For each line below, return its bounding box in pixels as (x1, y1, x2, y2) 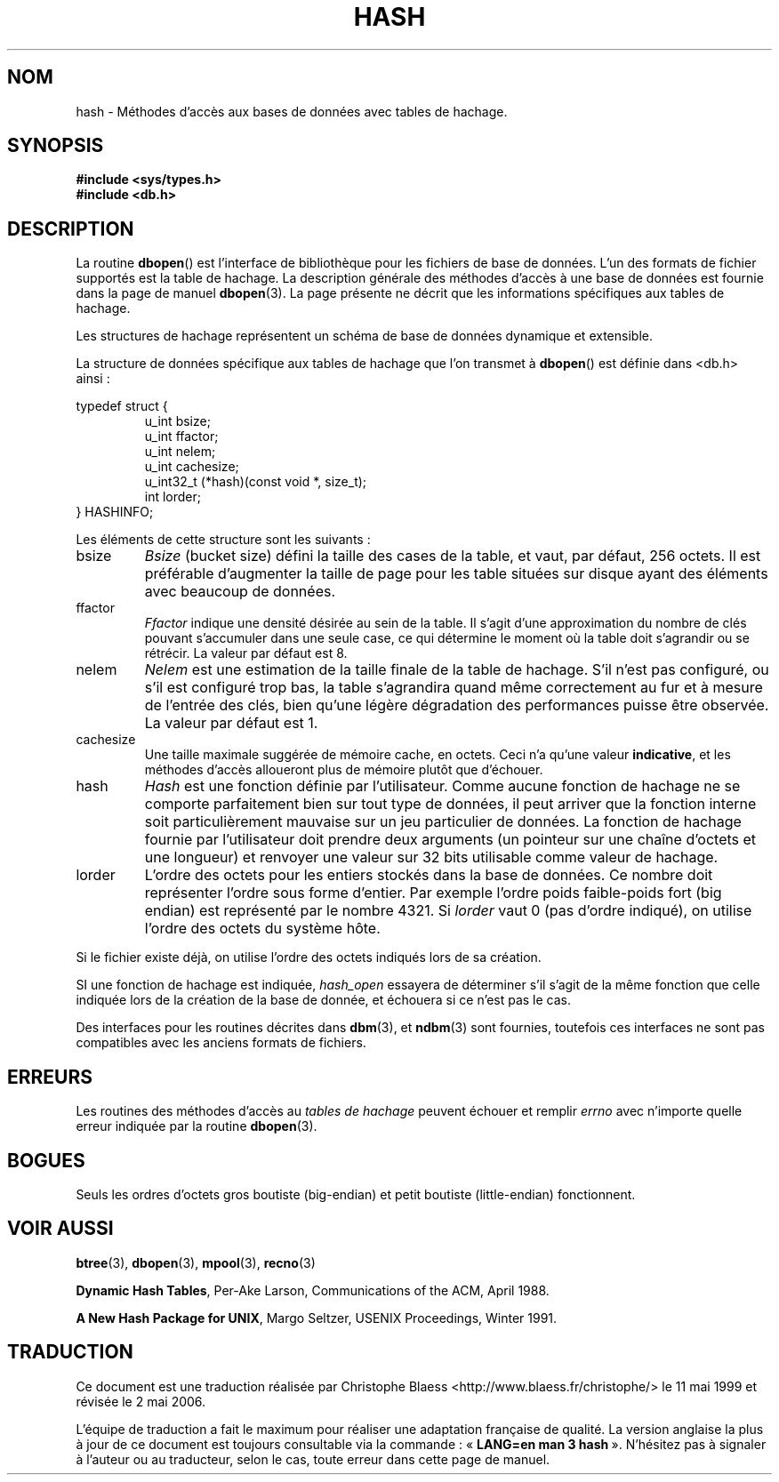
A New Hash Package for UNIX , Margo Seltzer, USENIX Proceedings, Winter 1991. (76, 1310, 558, 1326)
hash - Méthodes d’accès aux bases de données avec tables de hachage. (76, 103, 508, 119)
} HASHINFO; (76, 504, 154, 520)
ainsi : (76, 371, 110, 387)
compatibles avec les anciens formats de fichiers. (76, 1035, 366, 1051)
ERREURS (7, 1065, 93, 1088)
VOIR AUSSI (7, 1217, 114, 1240)
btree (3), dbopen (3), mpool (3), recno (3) (76, 1254, 316, 1270)
